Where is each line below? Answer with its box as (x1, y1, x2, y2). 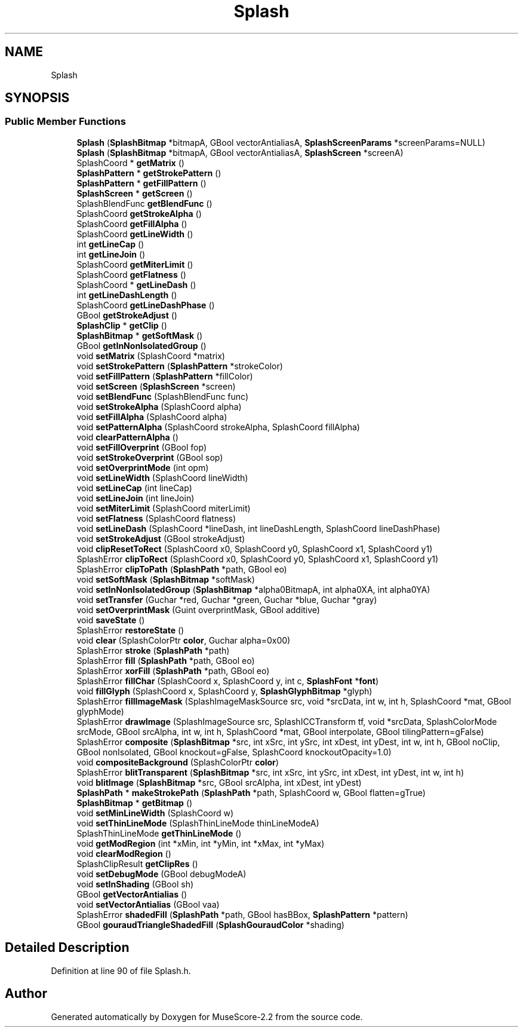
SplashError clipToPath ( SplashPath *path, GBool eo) (76, 564, 287, 574)
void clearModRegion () (76, 848, 171, 859)
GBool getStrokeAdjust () (76, 310, 177, 320)
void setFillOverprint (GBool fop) (76, 442, 207, 452)
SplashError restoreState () (76, 624, 184, 635)
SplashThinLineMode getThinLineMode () (76, 828, 242, 838)
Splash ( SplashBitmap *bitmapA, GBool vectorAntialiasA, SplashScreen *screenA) (76, 147, 404, 158)
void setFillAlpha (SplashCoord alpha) (76, 411, 227, 422)
